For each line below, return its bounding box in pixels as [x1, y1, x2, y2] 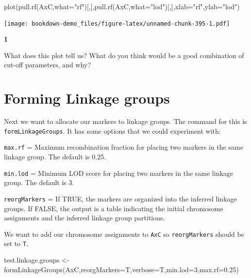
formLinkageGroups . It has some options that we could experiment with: [4, 125, 221, 136]
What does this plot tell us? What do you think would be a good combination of [4, 50, 244, 60]
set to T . [4, 238, 29, 248]
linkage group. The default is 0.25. [4, 152, 106, 162]
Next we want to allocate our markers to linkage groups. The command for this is [4, 116, 247, 126]
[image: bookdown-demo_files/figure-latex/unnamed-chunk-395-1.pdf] [4, 20, 230, 27]
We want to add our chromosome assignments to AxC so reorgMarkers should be [4, 229, 244, 239]
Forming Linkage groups [4, 88, 170, 108]
